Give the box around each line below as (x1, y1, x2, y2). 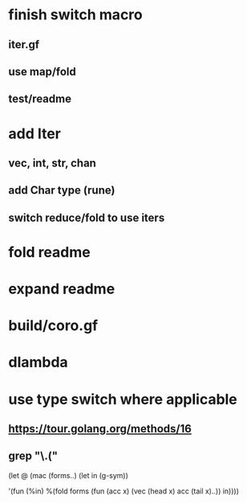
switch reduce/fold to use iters (8, 211, 165, 224)
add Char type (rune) (8, 183, 115, 198)
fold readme (8, 243, 91, 261)
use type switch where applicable (8, 390, 238, 408)
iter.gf (8, 38, 40, 51)
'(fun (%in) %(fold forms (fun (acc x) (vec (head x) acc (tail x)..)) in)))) (8, 486, 239, 496)
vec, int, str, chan (8, 156, 96, 170)
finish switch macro (8, 6, 143, 24)
